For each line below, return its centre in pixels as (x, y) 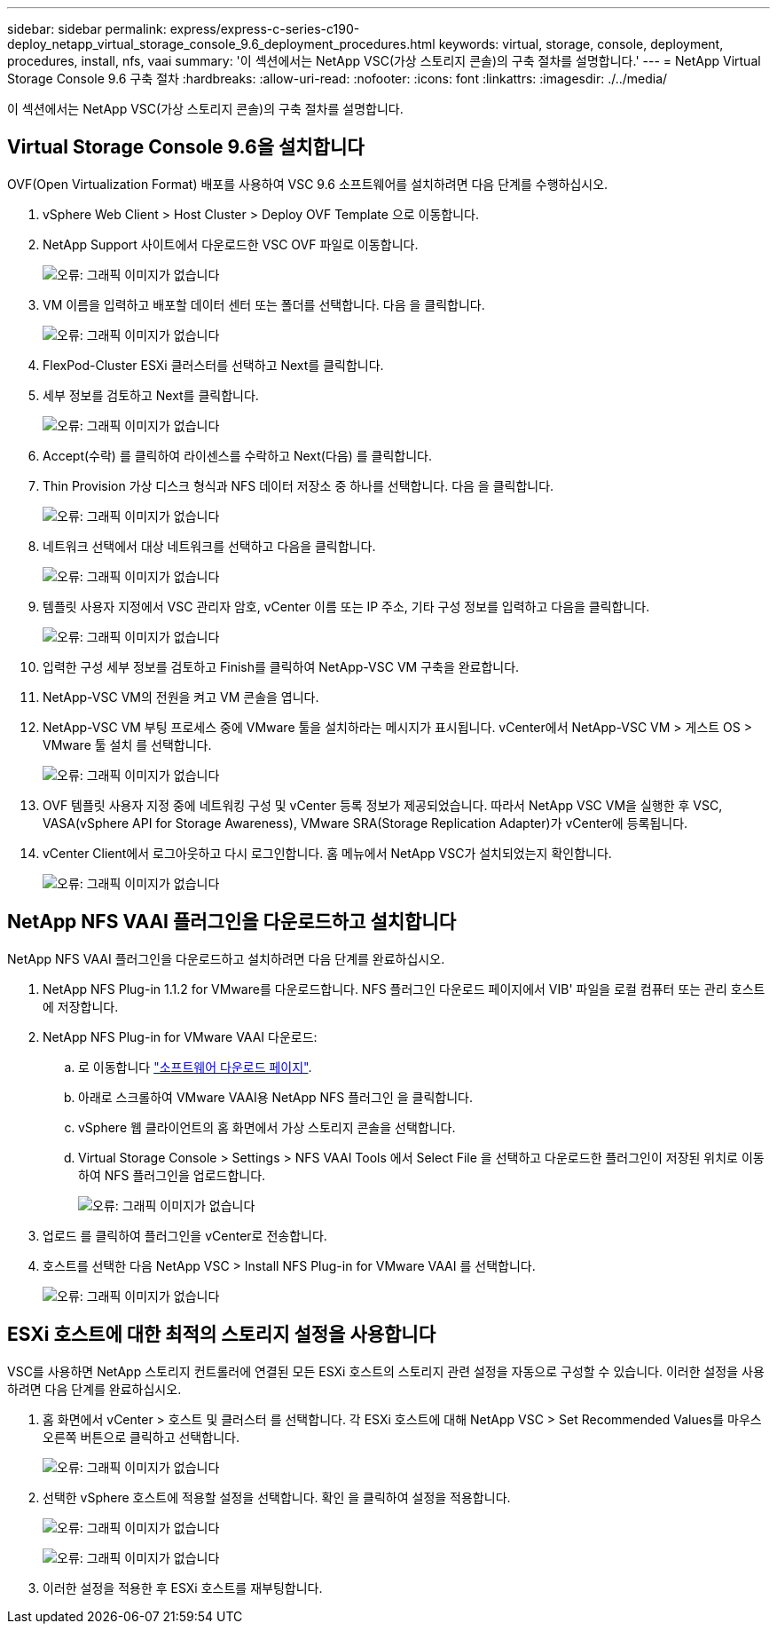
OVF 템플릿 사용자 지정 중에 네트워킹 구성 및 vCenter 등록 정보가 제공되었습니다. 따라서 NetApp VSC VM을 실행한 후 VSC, (383, 805)
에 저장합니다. (81, 1006)
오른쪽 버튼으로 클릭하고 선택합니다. (141, 1437)
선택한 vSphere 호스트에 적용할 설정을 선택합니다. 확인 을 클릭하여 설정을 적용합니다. (277, 1497)
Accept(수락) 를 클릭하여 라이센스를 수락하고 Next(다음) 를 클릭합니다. (238, 455)
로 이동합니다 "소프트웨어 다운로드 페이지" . (195, 1067)
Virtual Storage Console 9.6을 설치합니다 (186, 147)
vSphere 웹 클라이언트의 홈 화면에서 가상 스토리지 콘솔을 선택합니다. (267, 1127)
